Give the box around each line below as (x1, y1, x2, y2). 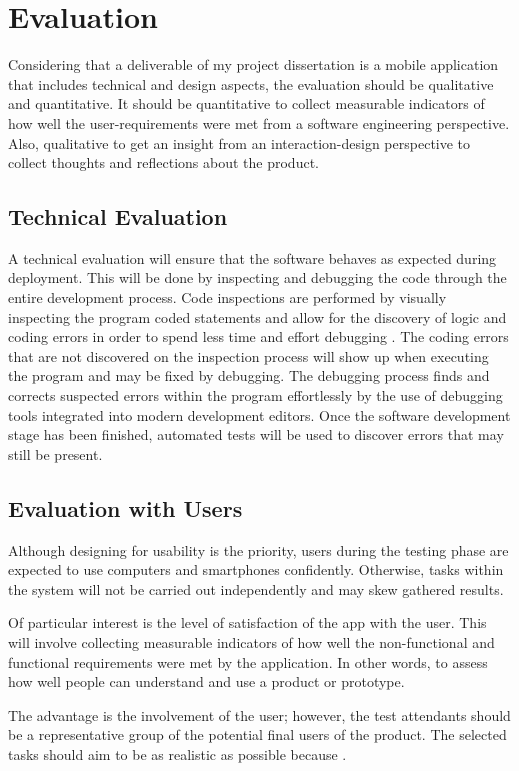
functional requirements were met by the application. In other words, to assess (8, 651, 488, 672)
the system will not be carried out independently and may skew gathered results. (8, 578, 504, 599)
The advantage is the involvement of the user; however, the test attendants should (8, 704, 511, 725)
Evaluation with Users (8, 492, 243, 523)
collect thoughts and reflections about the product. (8, 152, 319, 173)
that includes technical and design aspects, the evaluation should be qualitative (8, 73, 494, 94)
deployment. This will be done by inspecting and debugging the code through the (8, 267, 507, 288)
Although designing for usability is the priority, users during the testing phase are (8, 539, 509, 560)
